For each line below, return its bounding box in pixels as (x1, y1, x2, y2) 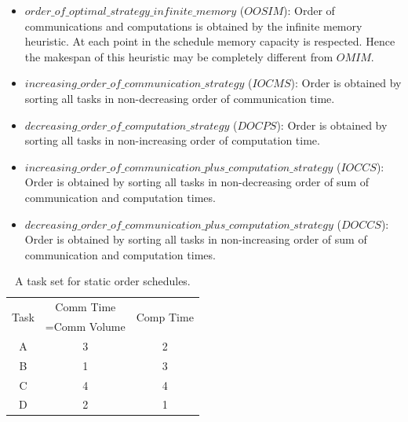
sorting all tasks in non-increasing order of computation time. (24, 132, 320, 149)
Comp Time (136, 308, 194, 325)
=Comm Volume (45, 318, 126, 334)
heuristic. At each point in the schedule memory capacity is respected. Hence (24, 33, 395, 50)
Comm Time (55, 299, 116, 315)
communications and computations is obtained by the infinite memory (24, 17, 362, 34)
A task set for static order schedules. (15, 273, 191, 289)
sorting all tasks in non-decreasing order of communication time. (24, 90, 335, 106)
